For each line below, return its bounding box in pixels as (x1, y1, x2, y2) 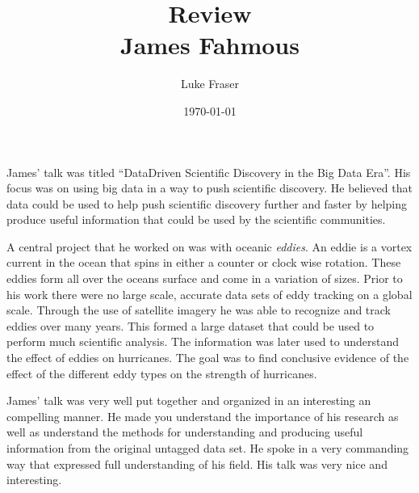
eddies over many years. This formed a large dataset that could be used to (6, 317, 375, 334)
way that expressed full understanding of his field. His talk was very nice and (6, 455, 388, 472)
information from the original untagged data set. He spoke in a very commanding (6, 440, 409, 456)
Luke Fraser (180, 75, 240, 92)
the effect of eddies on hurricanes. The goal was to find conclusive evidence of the (6, 349, 409, 366)
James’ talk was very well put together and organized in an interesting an (6, 392, 371, 409)
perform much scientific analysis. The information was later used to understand (6, 333, 399, 350)
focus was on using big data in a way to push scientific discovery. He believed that (6, 179, 413, 196)
